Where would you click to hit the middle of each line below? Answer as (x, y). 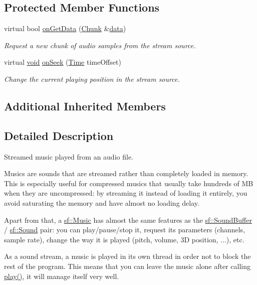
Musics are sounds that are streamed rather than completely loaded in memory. (126, 173)
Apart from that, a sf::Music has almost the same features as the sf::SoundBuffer (128, 220)
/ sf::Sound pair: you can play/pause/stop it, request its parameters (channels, (125, 230)
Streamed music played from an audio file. (69, 156)
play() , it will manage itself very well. (62, 276)
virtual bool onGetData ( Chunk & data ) (65, 28)
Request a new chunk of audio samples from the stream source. (100, 45)
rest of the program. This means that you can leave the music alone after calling (127, 266)
